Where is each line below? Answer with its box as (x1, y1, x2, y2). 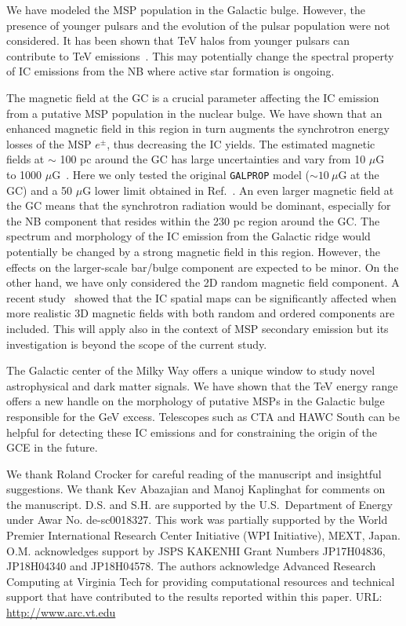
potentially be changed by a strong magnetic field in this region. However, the (6, 243, 381, 259)
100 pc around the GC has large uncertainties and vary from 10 (60, 151, 366, 167)
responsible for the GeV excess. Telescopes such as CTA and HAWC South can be (6, 408, 401, 424)
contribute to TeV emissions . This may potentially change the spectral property (6, 47, 394, 64)
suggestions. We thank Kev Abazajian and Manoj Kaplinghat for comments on (6, 481, 386, 497)
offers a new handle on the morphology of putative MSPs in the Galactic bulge (6, 393, 385, 409)
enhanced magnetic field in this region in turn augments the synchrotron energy (6, 120, 390, 137)
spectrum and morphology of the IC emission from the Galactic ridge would (6, 228, 371, 244)
